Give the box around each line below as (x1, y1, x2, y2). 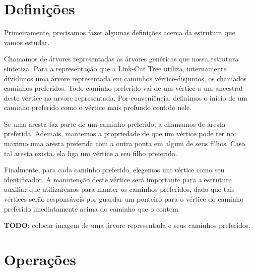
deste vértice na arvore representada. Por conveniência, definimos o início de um (4, 92, 248, 103)
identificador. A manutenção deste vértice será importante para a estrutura (4, 174, 232, 184)
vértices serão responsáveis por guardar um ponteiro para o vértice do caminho (4, 194, 244, 204)
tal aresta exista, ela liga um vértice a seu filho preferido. (4, 148, 177, 158)
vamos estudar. (4, 37, 50, 47)
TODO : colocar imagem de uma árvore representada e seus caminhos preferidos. (4, 220, 251, 230)
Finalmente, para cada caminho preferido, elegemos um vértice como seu (4, 164, 225, 175)
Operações (4, 249, 76, 269)
